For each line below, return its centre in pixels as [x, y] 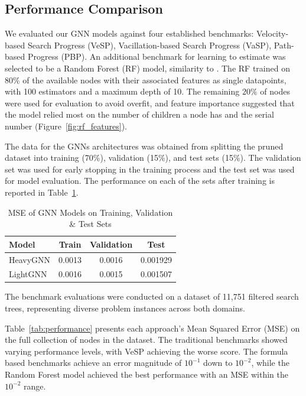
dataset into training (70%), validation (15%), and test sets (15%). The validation [153, 158]
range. [35, 386]
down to [218, 363]
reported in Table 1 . [42, 192]
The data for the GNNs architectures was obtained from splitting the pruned [144, 146]
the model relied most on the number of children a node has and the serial [139, 114]
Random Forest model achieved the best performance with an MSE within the [147, 374]
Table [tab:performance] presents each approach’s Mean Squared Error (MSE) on [152, 328]
